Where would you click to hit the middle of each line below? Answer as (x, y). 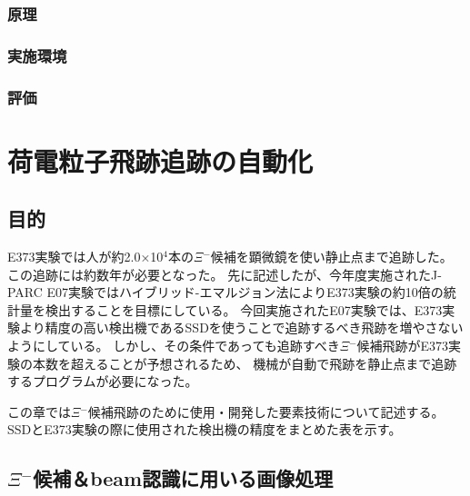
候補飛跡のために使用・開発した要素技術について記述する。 (266, 411)
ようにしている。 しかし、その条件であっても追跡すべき (174, 346)
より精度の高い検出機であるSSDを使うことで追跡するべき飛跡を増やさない (241, 327)
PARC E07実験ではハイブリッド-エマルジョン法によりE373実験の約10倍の (225, 292)
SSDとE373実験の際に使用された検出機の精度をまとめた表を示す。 (205, 429)
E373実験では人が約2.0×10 (85, 257)
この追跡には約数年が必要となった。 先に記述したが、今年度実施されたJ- (225, 274)
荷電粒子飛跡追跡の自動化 (160, 160)
